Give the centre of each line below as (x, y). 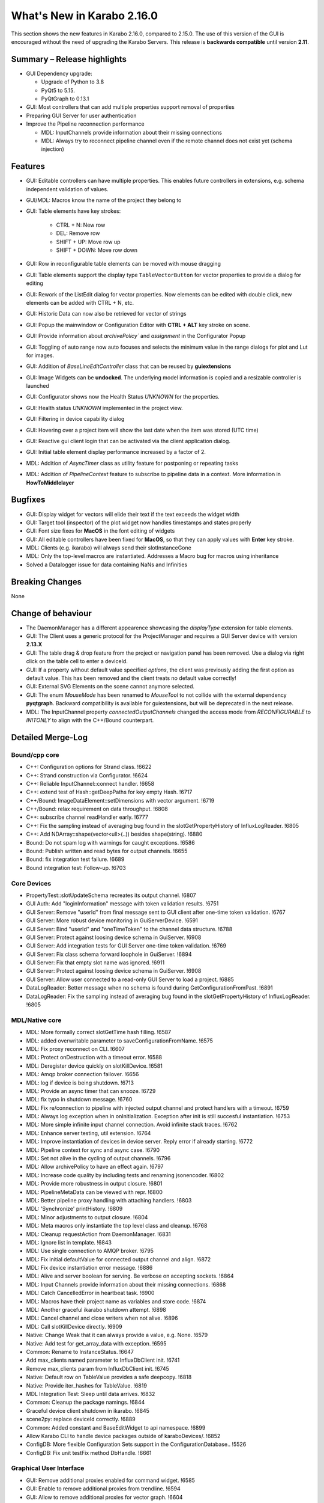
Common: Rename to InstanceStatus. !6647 (80, 1352)
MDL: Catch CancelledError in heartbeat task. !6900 (90, 1293)
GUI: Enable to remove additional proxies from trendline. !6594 (103, 1489)
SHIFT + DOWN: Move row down (97, 250)
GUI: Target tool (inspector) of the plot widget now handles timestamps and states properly (139, 522)
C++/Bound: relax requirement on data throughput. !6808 (97, 809)
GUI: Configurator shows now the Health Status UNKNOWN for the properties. (123, 397)
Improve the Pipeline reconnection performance (85, 124)
